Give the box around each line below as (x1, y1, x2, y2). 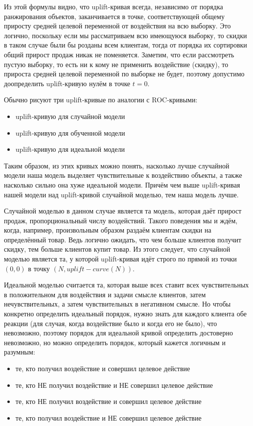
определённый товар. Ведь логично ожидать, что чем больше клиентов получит (4, 234, 242, 244)
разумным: (4, 347, 35, 357)
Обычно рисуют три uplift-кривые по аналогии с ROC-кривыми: (4, 95, 198, 105)
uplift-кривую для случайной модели (15, 111, 125, 121)
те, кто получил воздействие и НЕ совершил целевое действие (15, 412, 202, 423)
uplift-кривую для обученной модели (15, 127, 125, 138)
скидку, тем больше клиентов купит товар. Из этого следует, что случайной (4, 244, 230, 254)
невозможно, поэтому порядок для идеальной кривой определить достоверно (4, 328, 233, 338)
